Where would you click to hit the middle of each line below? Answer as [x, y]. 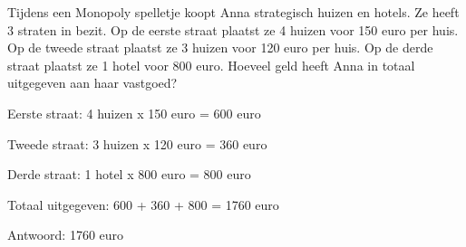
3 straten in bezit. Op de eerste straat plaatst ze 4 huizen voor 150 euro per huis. [233, 29]
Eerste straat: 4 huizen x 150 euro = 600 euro [134, 113]
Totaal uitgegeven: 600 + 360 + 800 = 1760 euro [143, 204]
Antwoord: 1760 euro [66, 235]
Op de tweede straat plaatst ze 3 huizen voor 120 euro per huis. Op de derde [220, 47]
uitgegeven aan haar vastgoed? [92, 83]
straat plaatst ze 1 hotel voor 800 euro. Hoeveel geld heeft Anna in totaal [211, 65]
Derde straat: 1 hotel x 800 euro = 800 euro [129, 174]
